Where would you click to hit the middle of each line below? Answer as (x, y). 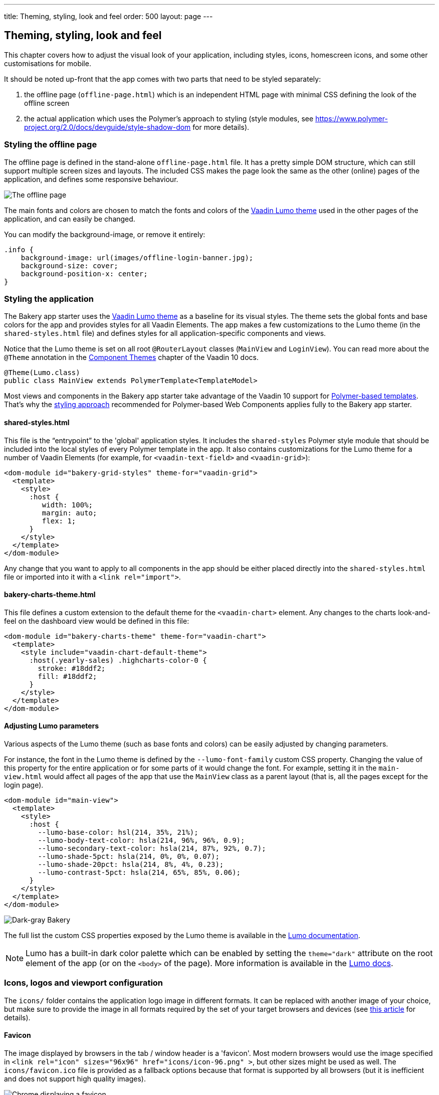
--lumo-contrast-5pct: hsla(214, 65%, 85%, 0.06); (139, 872)
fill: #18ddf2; (67, 676)
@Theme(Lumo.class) (42, 373)
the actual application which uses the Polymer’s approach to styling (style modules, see (169, 118)
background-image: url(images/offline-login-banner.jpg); (137, 257)
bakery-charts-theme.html (50, 595)
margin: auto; (69, 513)
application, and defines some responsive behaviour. (91, 179)
